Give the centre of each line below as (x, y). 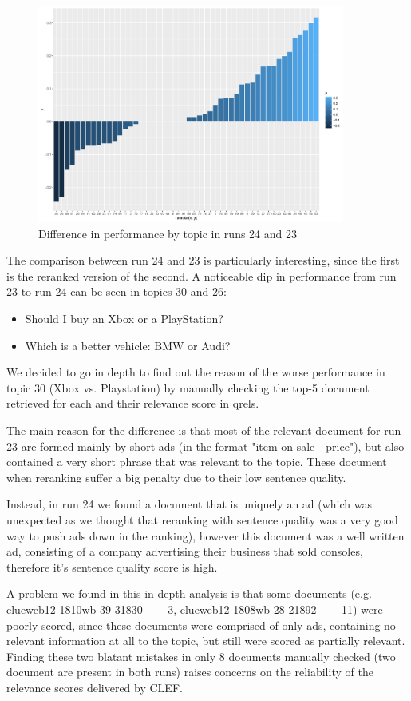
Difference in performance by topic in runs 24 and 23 (168, 233)
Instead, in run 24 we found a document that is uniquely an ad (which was (190, 504)
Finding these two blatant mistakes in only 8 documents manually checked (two (201, 656)
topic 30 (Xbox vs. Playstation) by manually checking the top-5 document (188, 387)
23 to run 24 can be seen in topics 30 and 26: (117, 291)
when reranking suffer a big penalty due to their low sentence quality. (176, 477)
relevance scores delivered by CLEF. (95, 687)
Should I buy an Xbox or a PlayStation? (124, 319)
